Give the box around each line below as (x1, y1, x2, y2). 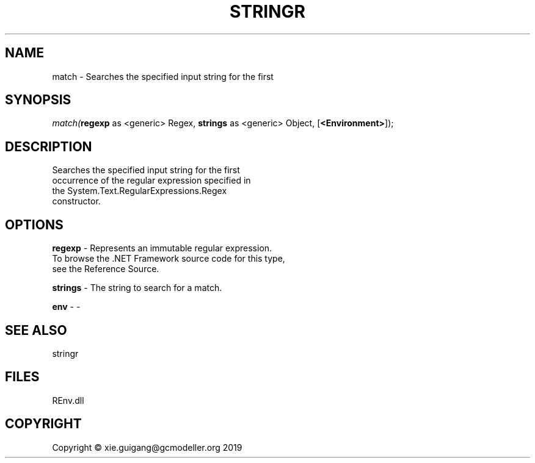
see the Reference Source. (52, 264, 159, 275)
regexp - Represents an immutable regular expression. (52, 243, 272, 254)
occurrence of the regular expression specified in (52, 175, 251, 186)
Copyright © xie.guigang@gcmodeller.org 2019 (52, 442, 242, 453)
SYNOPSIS (5, 92, 71, 108)
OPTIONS (5, 217, 64, 232)
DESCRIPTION (5, 138, 92, 154)
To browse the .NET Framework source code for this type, (52, 253, 285, 264)
